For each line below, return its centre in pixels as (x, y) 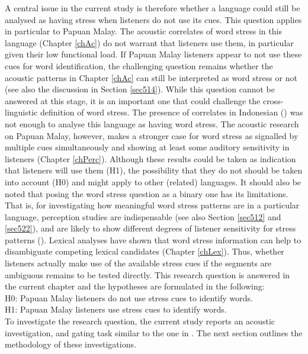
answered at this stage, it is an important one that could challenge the (133, 100)
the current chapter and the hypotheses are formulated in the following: (135, 286)
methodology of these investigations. (70, 344)
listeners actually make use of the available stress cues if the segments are (138, 263)
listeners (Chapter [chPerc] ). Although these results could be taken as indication (150, 158)
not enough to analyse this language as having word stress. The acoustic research (152, 123)
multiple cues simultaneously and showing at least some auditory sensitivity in (147, 147)
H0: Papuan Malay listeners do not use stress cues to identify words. (129, 297)
